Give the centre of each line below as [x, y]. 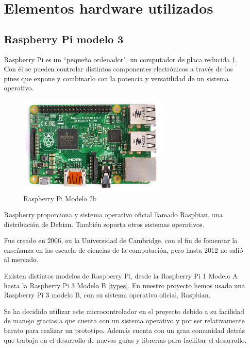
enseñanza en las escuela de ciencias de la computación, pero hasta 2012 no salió [124, 250]
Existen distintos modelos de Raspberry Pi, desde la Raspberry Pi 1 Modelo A [121, 276]
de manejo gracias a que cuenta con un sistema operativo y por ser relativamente [124, 321]
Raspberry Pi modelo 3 [64, 39]
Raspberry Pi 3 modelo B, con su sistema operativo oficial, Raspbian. [107, 295]
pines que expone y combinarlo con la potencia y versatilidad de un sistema [116, 78]
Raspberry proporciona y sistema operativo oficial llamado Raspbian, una [113, 215]
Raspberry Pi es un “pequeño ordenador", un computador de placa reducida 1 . [121, 59]
